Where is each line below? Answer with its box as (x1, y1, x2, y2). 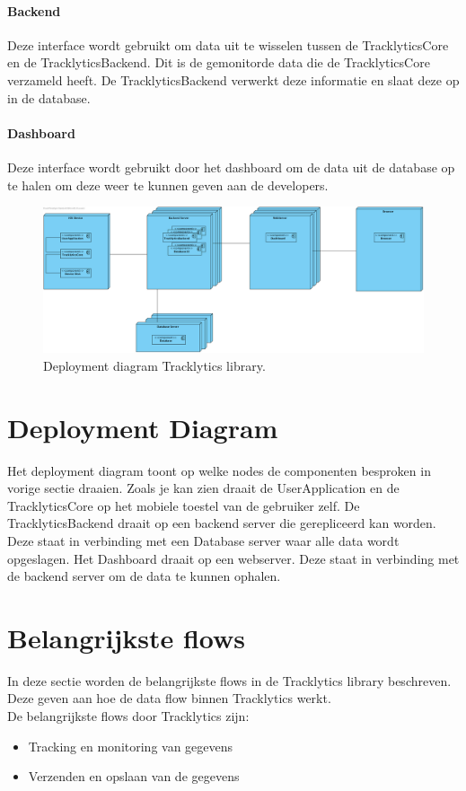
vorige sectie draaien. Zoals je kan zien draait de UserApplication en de (7, 479, 400, 497)
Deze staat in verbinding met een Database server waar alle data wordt (7, 531, 400, 549)
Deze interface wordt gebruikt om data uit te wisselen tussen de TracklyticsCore (7, 35, 449, 54)
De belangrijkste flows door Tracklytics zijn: (7, 707, 250, 725)
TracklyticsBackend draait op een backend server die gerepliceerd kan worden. (7, 514, 436, 532)
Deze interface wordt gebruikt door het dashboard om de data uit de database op (7, 157, 455, 176)
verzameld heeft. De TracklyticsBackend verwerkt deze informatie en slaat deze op (7, 70, 460, 89)
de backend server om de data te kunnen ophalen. (7, 567, 281, 585)
